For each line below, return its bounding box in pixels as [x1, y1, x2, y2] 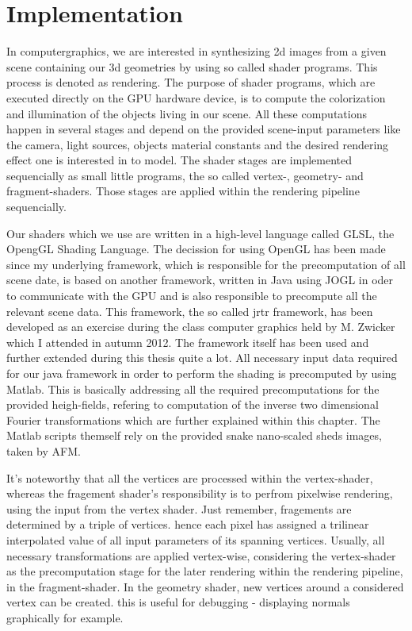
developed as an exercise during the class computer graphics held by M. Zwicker [6, 318, 395, 335]
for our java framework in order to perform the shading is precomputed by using [6, 365, 397, 381]
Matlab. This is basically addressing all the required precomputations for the [6, 380, 380, 397]
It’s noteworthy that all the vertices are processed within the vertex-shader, [6, 469, 373, 486]
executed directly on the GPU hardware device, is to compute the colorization [6, 89, 386, 106]
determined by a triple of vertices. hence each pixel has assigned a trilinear [6, 516, 369, 533]
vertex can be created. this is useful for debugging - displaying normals [6, 594, 350, 610]
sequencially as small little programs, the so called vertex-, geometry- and [6, 167, 364, 183]
